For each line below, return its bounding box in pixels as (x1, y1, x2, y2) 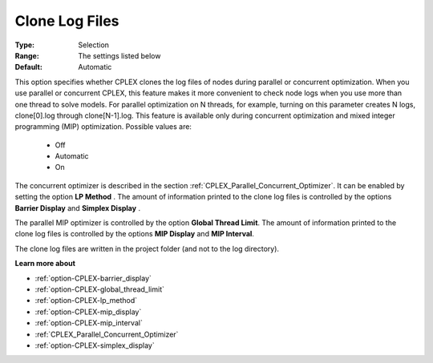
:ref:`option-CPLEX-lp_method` (34, 296, 138, 305)
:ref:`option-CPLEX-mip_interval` (34, 318, 144, 328)
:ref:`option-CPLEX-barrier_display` (34, 273, 152, 283)
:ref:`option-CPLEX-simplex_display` (34, 341, 156, 350)
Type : (14, 40, 35, 50)
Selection (78, 40, 110, 50)
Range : (14, 50, 39, 60)
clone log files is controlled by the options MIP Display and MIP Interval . (14, 229, 254, 239)
